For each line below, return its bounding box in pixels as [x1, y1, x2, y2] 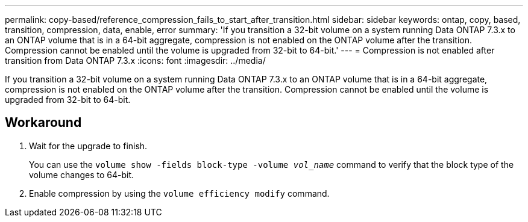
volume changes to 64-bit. [29, 169, 134, 180]
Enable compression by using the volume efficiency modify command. [29, 188, 330, 199]
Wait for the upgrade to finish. [29, 140, 148, 151]
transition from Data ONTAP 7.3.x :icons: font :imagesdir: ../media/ [5, 55, 266, 66]
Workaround [5, 115, 82, 131]
